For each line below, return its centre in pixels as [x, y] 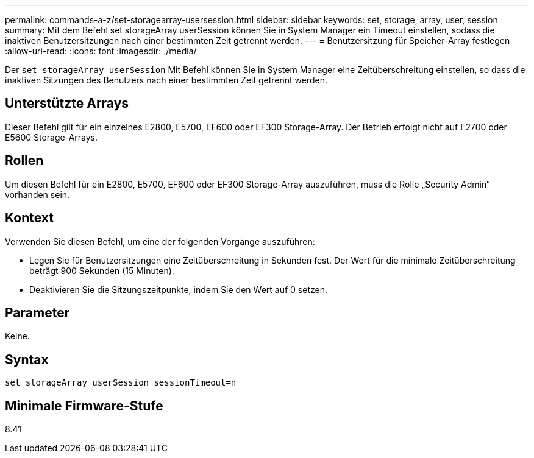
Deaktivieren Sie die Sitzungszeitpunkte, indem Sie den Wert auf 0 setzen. [178, 289]
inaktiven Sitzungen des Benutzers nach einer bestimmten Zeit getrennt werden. [166, 80]
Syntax [27, 359]
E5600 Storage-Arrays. [52, 137]
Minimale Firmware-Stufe [84, 406]
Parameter [37, 312]
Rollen [24, 161]
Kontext [29, 218]
